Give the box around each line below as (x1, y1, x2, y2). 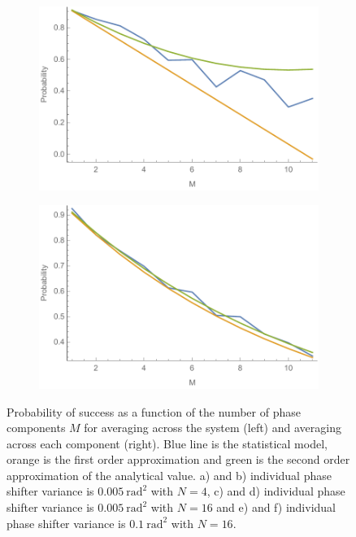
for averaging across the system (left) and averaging (84, 419, 341, 436)
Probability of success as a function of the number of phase (7, 403, 301, 420)
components (7, 419, 66, 436)
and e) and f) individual (216, 499, 336, 516)
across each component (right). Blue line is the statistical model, (7, 434, 328, 452)
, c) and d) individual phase (206, 482, 345, 500)
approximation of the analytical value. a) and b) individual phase (7, 466, 332, 483)
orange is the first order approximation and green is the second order (7, 451, 350, 468)
